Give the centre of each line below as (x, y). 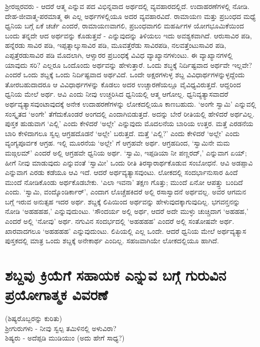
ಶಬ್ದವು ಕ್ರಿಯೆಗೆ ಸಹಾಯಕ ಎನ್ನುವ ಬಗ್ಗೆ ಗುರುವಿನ (116, 275)
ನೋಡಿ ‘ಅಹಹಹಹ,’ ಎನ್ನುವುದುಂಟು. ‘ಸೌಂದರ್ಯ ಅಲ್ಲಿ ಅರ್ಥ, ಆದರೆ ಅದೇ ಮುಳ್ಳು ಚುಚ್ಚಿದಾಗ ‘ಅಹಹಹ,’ (127, 211)
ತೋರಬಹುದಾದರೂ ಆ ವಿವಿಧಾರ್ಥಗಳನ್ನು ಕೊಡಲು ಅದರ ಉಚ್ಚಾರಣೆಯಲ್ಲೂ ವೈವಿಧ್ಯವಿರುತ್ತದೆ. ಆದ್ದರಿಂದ (123, 84)
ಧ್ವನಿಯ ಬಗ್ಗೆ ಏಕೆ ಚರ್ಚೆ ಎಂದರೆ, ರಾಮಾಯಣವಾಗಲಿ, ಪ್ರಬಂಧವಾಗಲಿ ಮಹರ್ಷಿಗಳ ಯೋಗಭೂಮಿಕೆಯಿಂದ (125, 26)
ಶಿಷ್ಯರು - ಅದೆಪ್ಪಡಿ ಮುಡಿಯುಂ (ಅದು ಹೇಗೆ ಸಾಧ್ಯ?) (65, 338)
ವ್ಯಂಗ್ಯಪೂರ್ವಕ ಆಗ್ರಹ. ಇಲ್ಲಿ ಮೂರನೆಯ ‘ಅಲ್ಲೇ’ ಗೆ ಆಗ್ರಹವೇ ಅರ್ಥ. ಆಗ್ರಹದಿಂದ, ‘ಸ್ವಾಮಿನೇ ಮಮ (118, 143)
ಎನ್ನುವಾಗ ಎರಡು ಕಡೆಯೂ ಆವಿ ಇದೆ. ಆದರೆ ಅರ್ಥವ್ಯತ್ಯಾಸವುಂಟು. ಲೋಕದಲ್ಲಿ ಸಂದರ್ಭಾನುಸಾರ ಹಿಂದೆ (122, 172)
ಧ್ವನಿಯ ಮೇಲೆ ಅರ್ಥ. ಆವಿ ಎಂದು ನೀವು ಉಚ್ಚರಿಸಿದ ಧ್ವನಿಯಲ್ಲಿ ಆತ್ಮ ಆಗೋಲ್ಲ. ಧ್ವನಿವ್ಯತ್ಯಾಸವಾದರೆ (117, 94)
